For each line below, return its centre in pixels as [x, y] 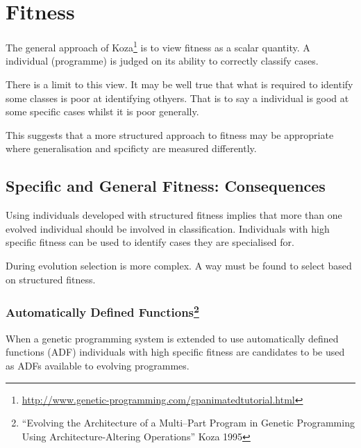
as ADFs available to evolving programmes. [98, 365]
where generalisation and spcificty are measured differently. [131, 148]
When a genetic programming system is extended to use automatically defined [172, 338]
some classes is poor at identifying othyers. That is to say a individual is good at [177, 98]
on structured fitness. [51, 279]
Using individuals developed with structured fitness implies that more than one [174, 215]
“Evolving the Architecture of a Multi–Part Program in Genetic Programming [188, 423]
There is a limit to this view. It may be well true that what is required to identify [179, 84]
